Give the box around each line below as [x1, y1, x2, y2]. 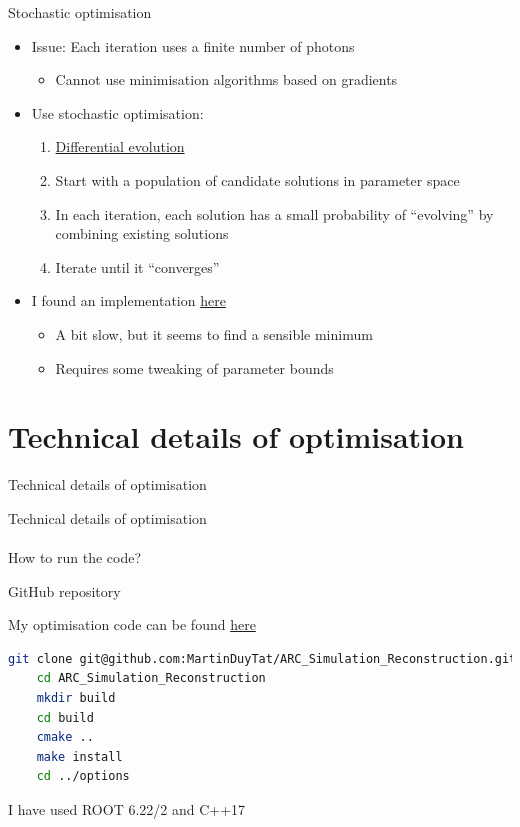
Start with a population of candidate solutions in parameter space [55, 169, 460, 190]
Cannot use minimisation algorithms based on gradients [55, 69, 398, 90]
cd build [36, 710, 94, 725]
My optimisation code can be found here [8, 614, 256, 635]
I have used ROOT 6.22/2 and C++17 [8, 798, 246, 819]
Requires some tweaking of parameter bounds [55, 357, 334, 378]
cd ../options [36, 769, 130, 784]
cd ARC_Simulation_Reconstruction [36, 671, 266, 686]
